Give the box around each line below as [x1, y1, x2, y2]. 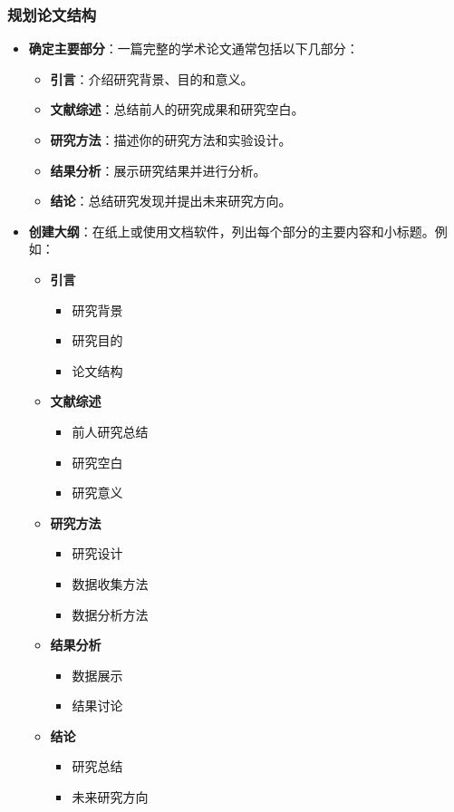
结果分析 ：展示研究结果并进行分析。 [50, 160, 266, 179]
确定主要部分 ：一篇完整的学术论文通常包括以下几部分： [28, 39, 359, 58]
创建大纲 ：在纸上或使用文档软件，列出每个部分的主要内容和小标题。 [28, 221, 435, 240]
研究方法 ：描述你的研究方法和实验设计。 [50, 130, 292, 149]
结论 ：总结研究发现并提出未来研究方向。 [50, 191, 292, 210]
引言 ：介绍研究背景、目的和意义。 [50, 69, 254, 88]
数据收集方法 [72, 574, 149, 593]
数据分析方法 [72, 604, 149, 623]
